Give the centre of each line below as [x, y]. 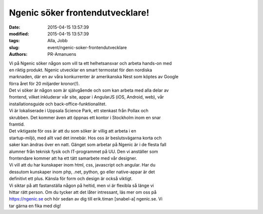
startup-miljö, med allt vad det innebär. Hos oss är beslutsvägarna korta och [85, 138]
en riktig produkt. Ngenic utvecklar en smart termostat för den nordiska [81, 70]
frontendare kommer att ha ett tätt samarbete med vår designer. [73, 158]
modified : [19, 33]
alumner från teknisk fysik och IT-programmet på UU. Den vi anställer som [84, 151]
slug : [14, 47]
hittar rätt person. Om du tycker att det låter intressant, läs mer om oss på [83, 192]
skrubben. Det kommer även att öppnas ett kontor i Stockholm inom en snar [85, 117]
